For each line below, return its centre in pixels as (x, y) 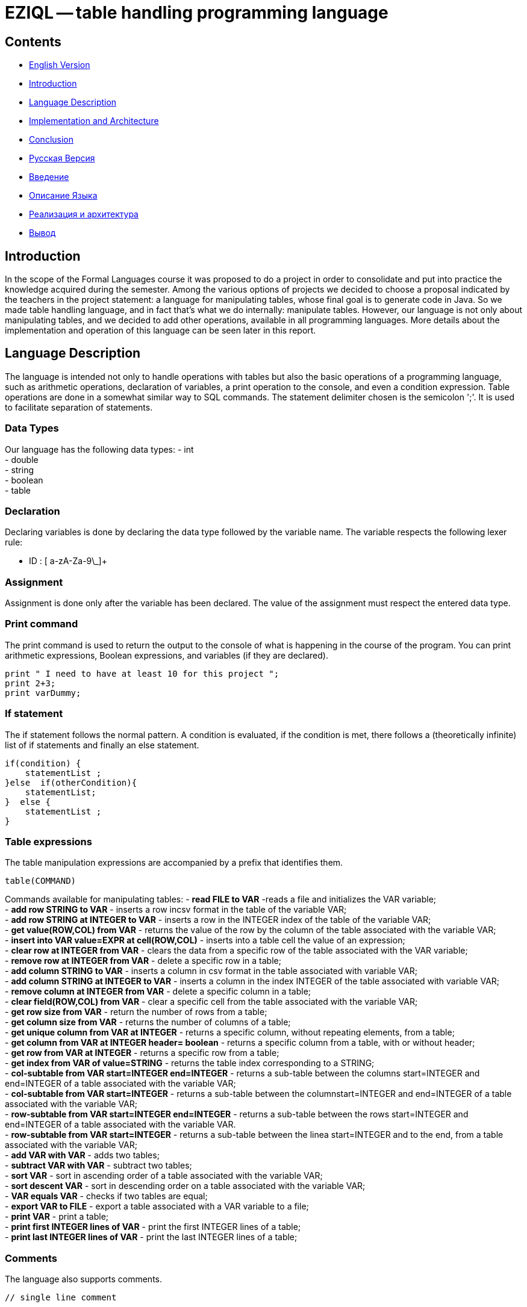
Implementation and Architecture (94, 121)
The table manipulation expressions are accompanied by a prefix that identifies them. (174, 863)
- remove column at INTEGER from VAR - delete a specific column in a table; (158, 992)
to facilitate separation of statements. (79, 407)
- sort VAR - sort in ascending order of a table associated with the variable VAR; (164, 1176)
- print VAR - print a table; (57, 1217)
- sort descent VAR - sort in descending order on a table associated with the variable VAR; (185, 1186)
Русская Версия (62, 158)
